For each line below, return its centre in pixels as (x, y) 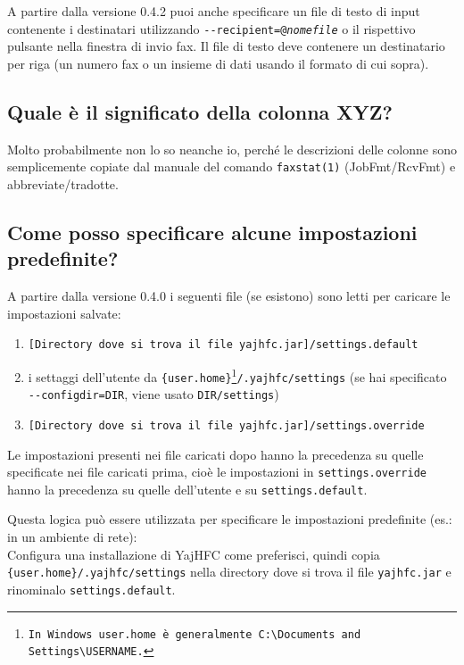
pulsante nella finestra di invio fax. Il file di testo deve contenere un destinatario (226, 46)
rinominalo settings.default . (91, 589)
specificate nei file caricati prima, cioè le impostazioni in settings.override (217, 472)
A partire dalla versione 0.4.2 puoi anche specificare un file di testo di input (214, 11)
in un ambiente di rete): (72, 537)
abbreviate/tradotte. (63, 183)
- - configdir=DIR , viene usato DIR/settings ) (153, 394)
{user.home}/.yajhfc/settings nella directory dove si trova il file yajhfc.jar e (229, 572)
